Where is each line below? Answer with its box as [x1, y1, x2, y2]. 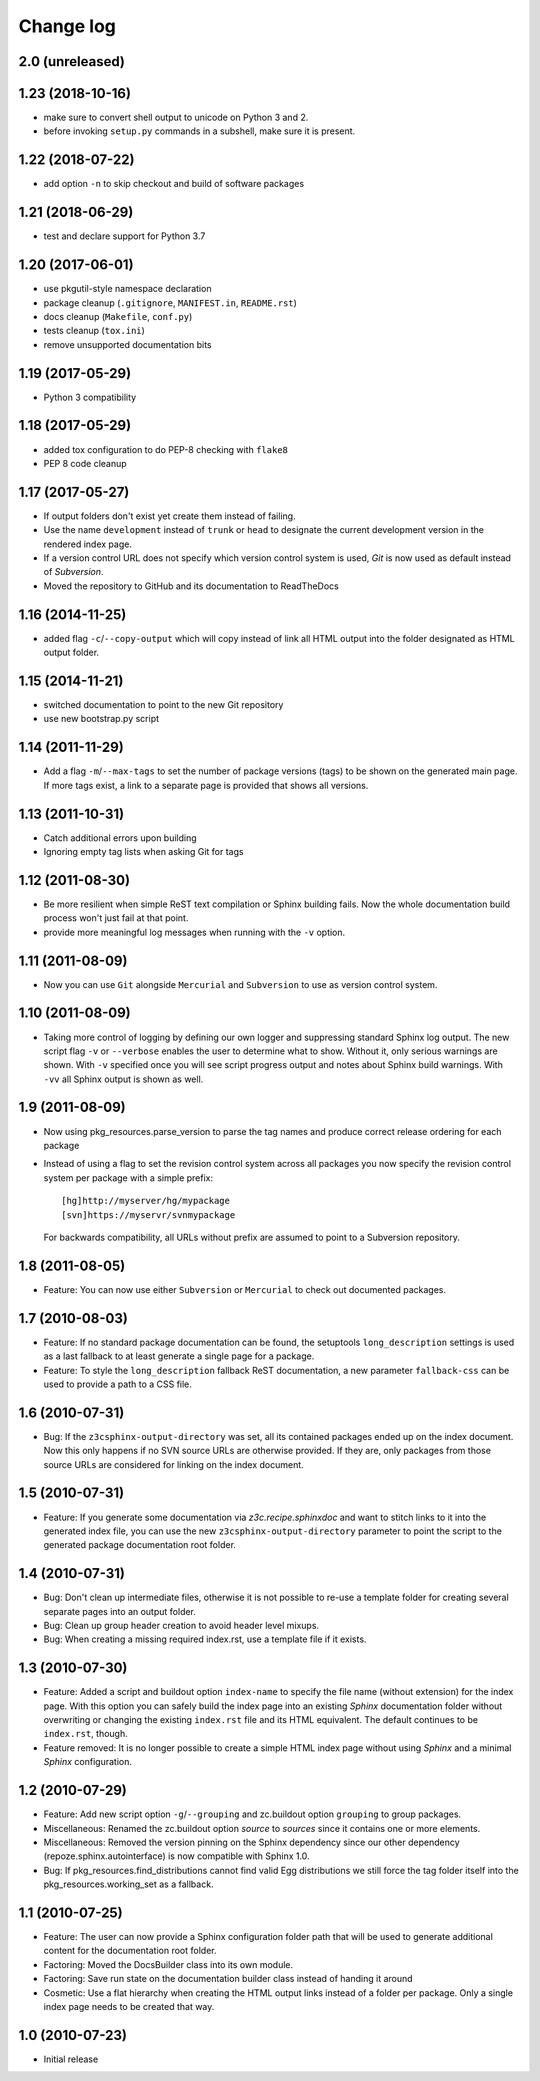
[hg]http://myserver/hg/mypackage [61, 1195, 230, 1207]
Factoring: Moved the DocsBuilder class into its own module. [43, 1958, 294, 1970]
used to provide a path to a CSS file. [43, 1378, 192, 1390]
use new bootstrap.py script [43, 713, 160, 725]
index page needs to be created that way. [43, 2000, 215, 2012]
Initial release [43, 2053, 99, 2065]
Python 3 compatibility [43, 391, 137, 403]
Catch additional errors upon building [43, 831, 197, 844]
